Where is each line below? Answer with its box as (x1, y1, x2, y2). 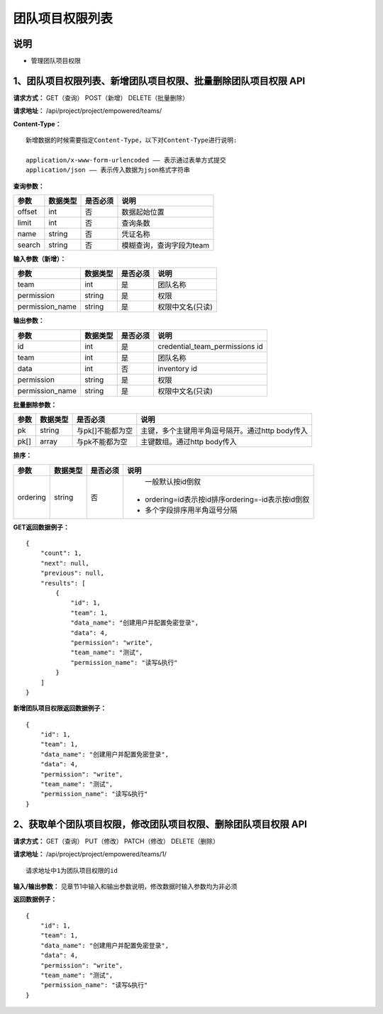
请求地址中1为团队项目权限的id (26, 866, 118, 874)
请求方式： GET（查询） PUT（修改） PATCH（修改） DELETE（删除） (13, 837, 219, 845)
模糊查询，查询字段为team (121, 241, 210, 250)
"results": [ (40, 579, 86, 587)
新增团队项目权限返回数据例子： (13, 704, 106, 712)
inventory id (157, 363, 198, 373)
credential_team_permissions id (157, 341, 264, 351)
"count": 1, (40, 549, 82, 557)
